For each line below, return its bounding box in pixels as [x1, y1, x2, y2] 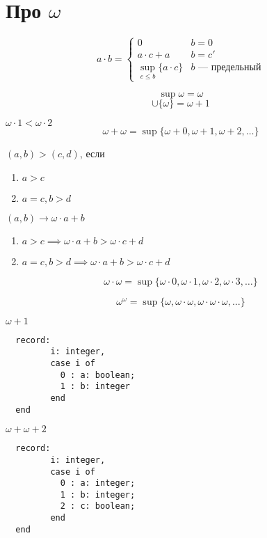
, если [79, 145, 105, 160]
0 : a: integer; [60, 478, 136, 489]
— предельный [198, 63, 261, 73]
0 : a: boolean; [60, 370, 136, 380]
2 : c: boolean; [60, 501, 136, 512]
